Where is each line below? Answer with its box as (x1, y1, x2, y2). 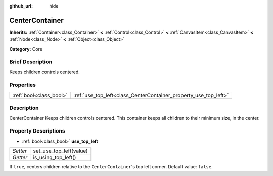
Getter (12, 154, 28, 161)
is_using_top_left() (33, 154, 76, 161)
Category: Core (9, 46, 43, 52)
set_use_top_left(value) (33, 147, 88, 154)
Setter (12, 147, 27, 154)
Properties (9, 81, 36, 89)
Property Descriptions (9, 127, 65, 135)
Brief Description (9, 58, 53, 65)
